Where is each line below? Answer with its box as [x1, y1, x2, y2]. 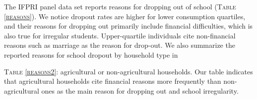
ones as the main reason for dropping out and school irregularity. [41, 85, 239, 96]
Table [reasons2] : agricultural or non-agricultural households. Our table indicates [4, 66, 253, 76]
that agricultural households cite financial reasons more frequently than [4, 76, 221, 86]
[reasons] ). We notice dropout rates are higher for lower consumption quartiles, [4, 11, 246, 21]
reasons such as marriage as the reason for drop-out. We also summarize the [4, 40, 235, 50]
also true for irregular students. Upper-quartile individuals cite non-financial [4, 30, 236, 40]
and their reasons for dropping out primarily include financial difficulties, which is [4, 21, 253, 31]
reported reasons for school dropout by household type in [4, 49, 178, 60]
